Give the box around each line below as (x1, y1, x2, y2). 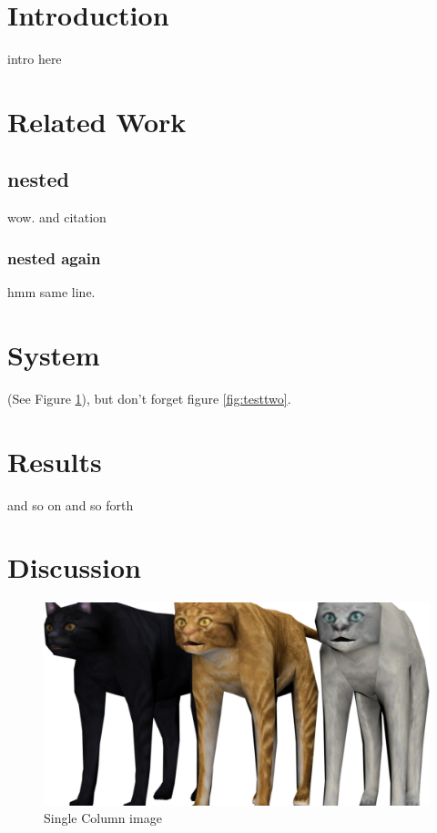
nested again (7, 246, 101, 269)
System (7, 335, 100, 373)
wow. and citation (7, 208, 107, 227)
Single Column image (44, 808, 162, 828)
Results (7, 442, 102, 479)
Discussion (7, 549, 141, 586)
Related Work (7, 102, 187, 139)
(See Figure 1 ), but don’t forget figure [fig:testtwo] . (7, 388, 291, 407)
